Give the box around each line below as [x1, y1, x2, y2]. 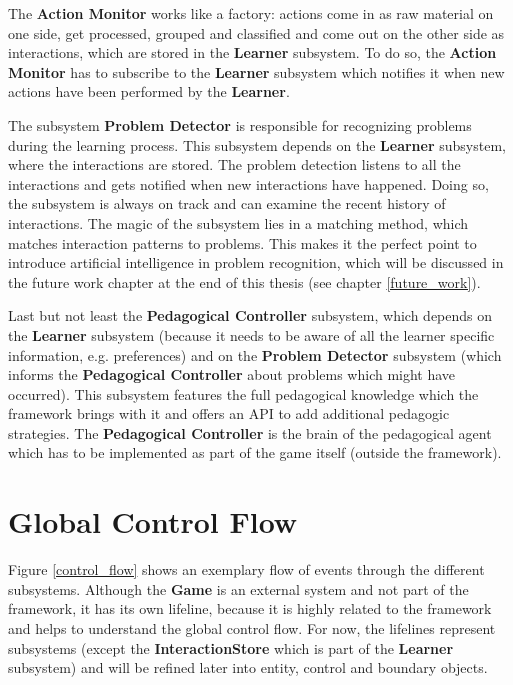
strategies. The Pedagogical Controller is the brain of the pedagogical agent [8, 422, 492, 443]
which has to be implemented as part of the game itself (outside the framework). [8, 442, 502, 463]
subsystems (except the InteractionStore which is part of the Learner [8, 637, 454, 658]
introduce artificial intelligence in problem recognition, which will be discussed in [8, 252, 504, 273]
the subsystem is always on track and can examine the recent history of [8, 193, 446, 214]
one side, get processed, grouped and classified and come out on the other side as [8, 22, 505, 43]
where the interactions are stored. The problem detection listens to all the [8, 154, 461, 175]
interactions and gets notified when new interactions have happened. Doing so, [8, 173, 489, 194]
